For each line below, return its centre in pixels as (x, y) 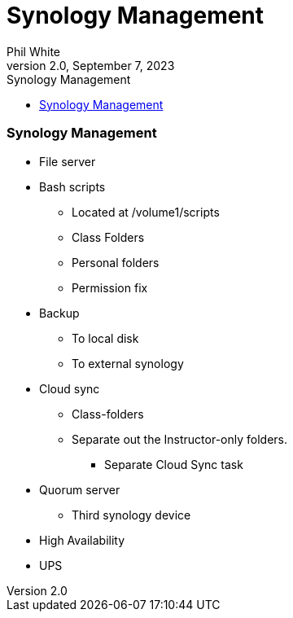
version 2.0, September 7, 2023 (91, 65)
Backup (59, 313)
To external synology (128, 363)
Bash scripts (72, 186)
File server (68, 161)
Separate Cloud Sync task (174, 464)
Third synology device (131, 515)
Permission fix (110, 287)
